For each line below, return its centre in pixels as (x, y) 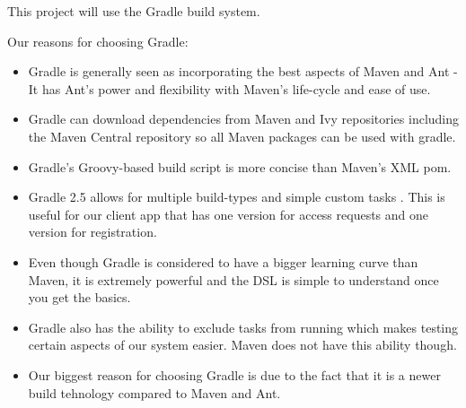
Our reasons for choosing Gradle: (98, 41)
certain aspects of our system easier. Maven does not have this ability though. (242, 345)
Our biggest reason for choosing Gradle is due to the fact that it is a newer (234, 374)
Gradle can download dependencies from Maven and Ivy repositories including (244, 119)
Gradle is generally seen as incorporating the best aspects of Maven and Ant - (243, 71)
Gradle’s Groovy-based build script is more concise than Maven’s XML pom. (240, 166)
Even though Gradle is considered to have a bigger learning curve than (223, 261)
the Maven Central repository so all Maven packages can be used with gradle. (242, 136)
